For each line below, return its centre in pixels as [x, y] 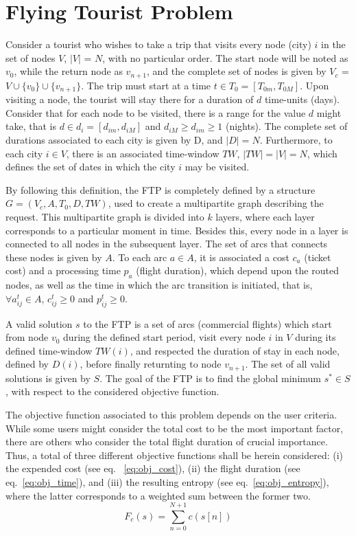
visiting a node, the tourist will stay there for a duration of [130, 99]
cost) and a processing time [63, 270]
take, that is [31, 126]
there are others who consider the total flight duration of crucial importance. [167, 442]
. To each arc [140, 257]
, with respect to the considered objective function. [112, 391]
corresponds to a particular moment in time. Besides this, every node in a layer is [177, 230]
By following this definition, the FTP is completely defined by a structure [161, 189]
